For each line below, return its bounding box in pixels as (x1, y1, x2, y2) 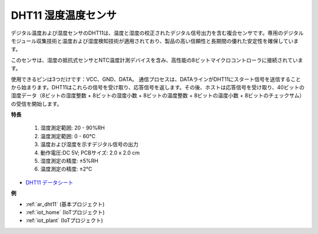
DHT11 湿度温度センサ (11, 9, 117, 22)
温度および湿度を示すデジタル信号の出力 (40, 141, 138, 148)
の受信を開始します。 (11, 100, 62, 107)
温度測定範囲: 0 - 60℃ (40, 132, 96, 139)
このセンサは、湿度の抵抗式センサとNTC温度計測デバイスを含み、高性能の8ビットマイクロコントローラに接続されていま (11, 56, 303, 63)
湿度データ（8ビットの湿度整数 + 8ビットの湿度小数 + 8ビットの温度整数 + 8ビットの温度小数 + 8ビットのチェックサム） (11, 92, 305, 99)
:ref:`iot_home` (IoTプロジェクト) (25, 209, 105, 216)
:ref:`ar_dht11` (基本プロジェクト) (25, 200, 105, 208)
